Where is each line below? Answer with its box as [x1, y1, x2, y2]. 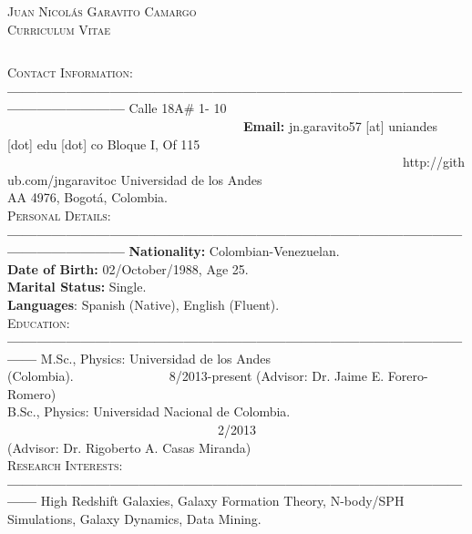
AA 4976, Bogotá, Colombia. [7, 188, 168, 207]
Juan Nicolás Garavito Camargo [7, 2, 197, 20]
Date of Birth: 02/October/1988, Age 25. [7, 259, 249, 278]
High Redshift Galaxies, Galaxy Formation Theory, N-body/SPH [40, 491, 405, 510]
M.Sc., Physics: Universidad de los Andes [40, 348, 272, 367]
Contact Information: [7, 63, 133, 82]
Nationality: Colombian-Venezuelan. [128, 241, 340, 261]
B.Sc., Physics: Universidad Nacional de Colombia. [7, 402, 291, 421]
